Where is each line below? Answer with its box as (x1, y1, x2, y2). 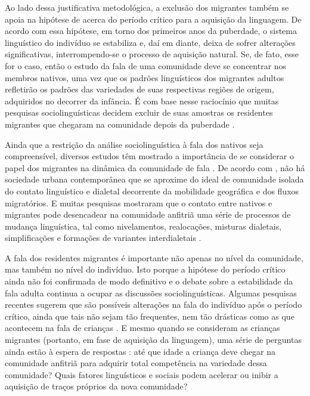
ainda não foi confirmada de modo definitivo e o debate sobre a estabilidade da (5, 275, 293, 287)
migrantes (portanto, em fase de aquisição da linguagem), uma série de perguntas (5, 333, 302, 346)
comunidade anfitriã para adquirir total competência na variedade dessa (5, 357, 267, 369)
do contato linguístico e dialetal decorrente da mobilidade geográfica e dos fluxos (5, 184, 299, 197)
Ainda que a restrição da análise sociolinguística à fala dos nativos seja (5, 138, 263, 150)
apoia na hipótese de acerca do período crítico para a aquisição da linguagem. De (5, 13, 302, 25)
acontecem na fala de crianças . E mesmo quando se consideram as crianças (5, 321, 280, 334)
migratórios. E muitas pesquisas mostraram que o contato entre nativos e (5, 196, 272, 209)
